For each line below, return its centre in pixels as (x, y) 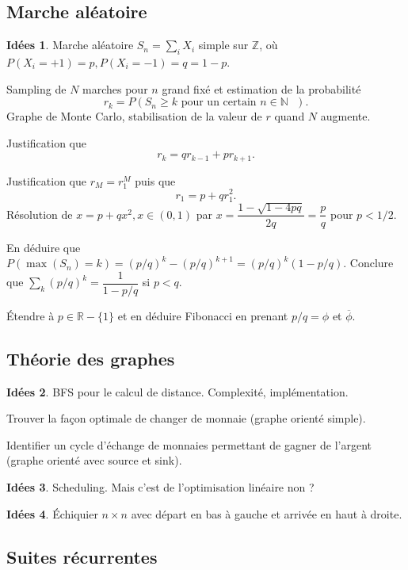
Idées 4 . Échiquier (52, 513)
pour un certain (219, 103)
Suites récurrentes (82, 556)
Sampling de (36, 88)
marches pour (115, 88)
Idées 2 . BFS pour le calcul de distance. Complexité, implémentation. (177, 391)
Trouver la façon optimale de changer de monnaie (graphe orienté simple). (186, 418)
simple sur (223, 45)
